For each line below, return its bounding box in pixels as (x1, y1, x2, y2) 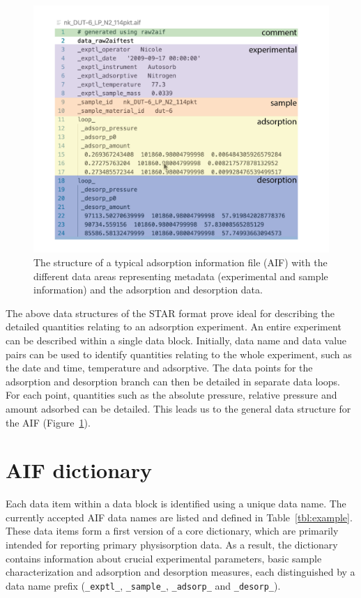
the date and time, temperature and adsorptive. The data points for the (6, 360, 313, 375)
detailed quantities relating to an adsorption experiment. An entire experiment (6, 319, 341, 334)
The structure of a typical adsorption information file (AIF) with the (33, 255, 328, 270)
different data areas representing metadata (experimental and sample (33, 268, 328, 283)
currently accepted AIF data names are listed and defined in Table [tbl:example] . (6, 509, 353, 524)
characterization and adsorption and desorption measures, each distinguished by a (6, 565, 355, 579)
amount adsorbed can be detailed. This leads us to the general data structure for (6, 401, 351, 415)
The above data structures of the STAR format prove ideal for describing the (6, 305, 335, 320)
